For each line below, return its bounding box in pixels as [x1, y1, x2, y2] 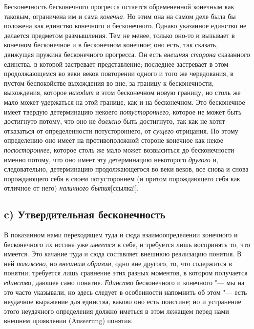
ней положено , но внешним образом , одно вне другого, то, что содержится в [4, 258, 232, 268]
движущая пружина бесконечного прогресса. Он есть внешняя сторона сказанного [4, 49, 250, 59]
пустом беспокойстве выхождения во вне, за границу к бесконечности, [4, 77, 214, 88]
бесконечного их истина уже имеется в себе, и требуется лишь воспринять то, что [4, 239, 250, 249]
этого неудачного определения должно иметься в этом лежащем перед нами [4, 306, 229, 316]
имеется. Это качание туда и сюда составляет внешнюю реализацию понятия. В [4, 249, 242, 259]
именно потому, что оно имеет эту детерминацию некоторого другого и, [4, 154, 218, 164]
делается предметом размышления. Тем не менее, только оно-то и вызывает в [4, 30, 235, 40]
